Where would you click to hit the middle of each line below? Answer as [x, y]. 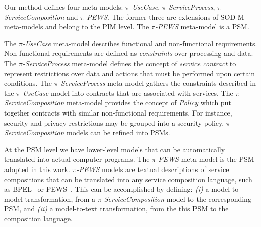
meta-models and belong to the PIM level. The [77, 26]
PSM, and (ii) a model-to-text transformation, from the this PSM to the [116, 209]
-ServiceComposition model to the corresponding [176, 198]
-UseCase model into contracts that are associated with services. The [127, 93]
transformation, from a [60, 198]
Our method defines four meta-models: [64, 7]
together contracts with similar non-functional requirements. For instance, [118, 112]
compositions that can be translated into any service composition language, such [128, 179]
